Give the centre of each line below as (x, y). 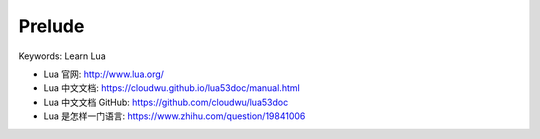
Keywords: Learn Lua (62, 56)
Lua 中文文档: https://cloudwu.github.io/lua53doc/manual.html (171, 88)
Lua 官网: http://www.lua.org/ (104, 74)
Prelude (51, 26)
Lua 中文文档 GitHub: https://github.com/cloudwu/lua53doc (166, 102)
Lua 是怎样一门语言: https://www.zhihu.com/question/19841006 (174, 116)
